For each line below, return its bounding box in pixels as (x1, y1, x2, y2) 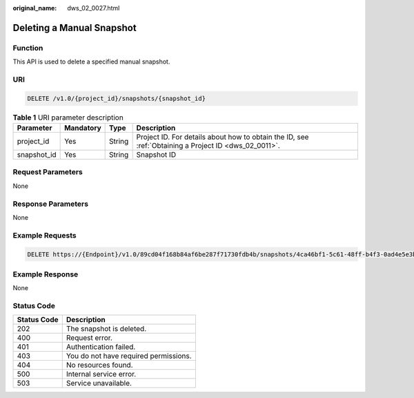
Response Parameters (12, 199, 89, 209)
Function (12, 43, 43, 53)
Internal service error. (66, 370, 137, 379)
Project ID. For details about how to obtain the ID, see (136, 132, 309, 142)
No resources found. (66, 360, 134, 370)
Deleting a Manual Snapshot (12, 21, 137, 34)
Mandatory (64, 123, 101, 133)
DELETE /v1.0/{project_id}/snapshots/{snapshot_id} (27, 94, 206, 102)
